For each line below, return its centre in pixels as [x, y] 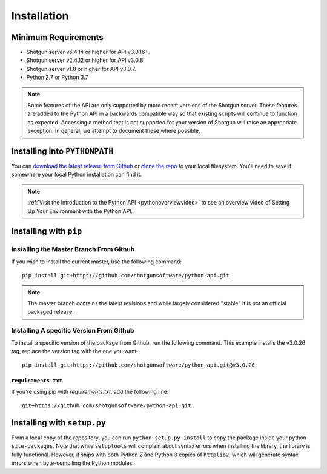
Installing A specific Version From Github [73, 331]
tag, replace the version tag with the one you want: [75, 351]
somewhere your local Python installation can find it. [77, 174]
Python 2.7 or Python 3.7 [57, 77]
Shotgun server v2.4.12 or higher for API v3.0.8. [85, 60]
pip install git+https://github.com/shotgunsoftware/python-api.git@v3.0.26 [139, 365]
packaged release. [51, 312]
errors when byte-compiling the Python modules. [73, 463]
